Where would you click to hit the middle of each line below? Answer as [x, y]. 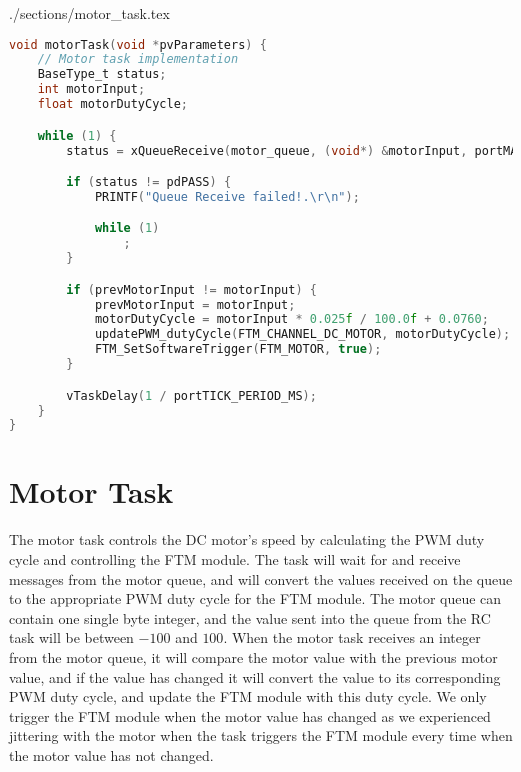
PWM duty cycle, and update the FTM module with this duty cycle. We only [248, 696]
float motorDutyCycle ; [112, 104]
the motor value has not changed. [111, 754]
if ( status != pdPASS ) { [149, 182]
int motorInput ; [91, 89]
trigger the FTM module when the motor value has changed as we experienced [250, 715]
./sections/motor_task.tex [89, 13]
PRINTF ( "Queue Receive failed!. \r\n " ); [227, 196]
